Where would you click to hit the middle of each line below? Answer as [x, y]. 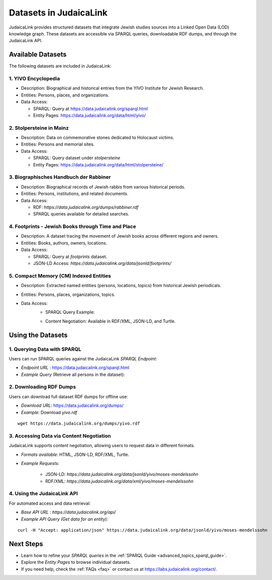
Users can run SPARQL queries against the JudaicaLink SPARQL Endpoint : [83, 358]
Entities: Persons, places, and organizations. [65, 95]
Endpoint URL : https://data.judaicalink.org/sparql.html [75, 368]
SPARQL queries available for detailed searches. [81, 214]
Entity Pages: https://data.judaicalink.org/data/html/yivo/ [90, 115]
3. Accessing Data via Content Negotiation [60, 435]
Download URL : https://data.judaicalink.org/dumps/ [72, 405]
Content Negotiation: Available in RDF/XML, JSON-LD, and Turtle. [111, 321]
